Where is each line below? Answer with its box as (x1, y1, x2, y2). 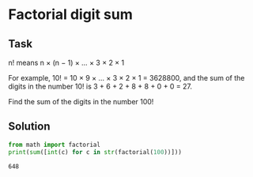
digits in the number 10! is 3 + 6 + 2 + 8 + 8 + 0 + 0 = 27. (8, 81, 192, 91)
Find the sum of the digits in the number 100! (8, 97, 154, 106)
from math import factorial (8, 141, 101, 149)
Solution (8, 120, 51, 134)
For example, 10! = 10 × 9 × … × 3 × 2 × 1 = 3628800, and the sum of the (8, 73, 245, 82)
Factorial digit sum (8, 6, 133, 24)
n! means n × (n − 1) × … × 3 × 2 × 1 (8, 58, 125, 67)
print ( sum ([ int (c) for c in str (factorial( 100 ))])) (8, 148, 182, 156)
